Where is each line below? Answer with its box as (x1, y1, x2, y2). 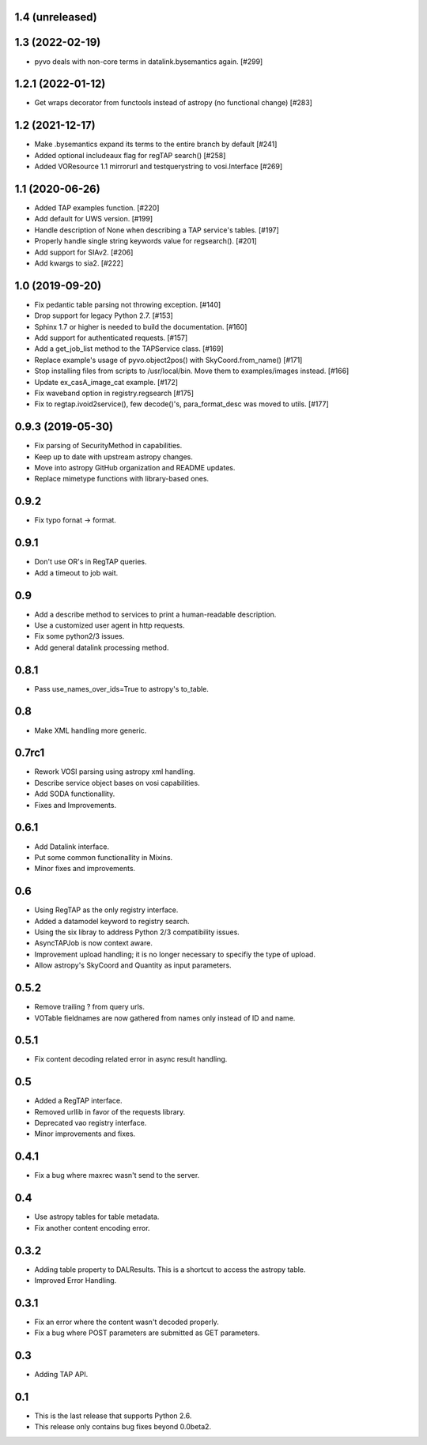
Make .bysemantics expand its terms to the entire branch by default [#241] (34, 139, 278, 149)
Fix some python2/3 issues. (34, 632, 125, 641)
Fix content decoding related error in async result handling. (34, 1055, 228, 1064)
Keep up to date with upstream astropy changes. (34, 451, 194, 462)
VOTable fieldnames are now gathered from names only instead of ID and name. (34, 1013, 296, 1023)
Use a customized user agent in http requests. (34, 621, 185, 630)
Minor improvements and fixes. (34, 1129, 136, 1138)
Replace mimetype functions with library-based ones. (34, 474, 210, 484)
